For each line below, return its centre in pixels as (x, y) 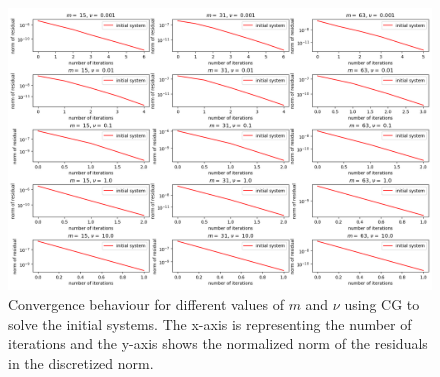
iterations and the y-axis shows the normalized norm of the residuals (218, 343)
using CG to (382, 303)
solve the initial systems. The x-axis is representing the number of (210, 323)
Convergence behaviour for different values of (146, 303)
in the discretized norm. (81, 362)
